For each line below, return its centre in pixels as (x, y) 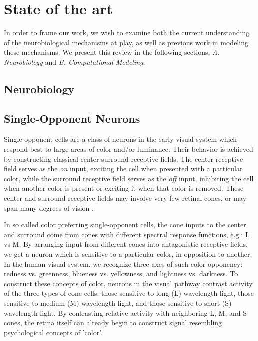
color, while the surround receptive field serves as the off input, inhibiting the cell (129, 178)
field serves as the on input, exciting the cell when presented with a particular (123, 168)
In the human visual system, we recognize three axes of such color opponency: (123, 264)
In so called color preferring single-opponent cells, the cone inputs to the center (125, 225)
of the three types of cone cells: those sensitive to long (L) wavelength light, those (129, 293)
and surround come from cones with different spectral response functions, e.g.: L (127, 234)
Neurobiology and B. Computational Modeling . (75, 61)
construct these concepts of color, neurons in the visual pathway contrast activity (128, 283)
